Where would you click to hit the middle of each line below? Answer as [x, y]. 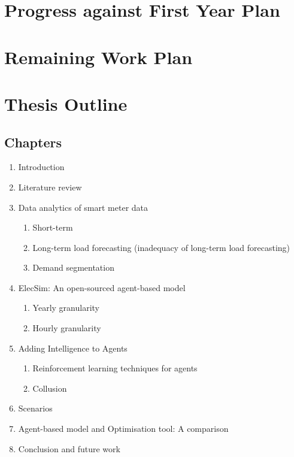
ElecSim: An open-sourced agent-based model [102, 287]
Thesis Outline [66, 103]
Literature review [50, 187]
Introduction [41, 167]
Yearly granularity [66, 308]
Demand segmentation [73, 267]
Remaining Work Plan [98, 57]
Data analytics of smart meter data [83, 207]
